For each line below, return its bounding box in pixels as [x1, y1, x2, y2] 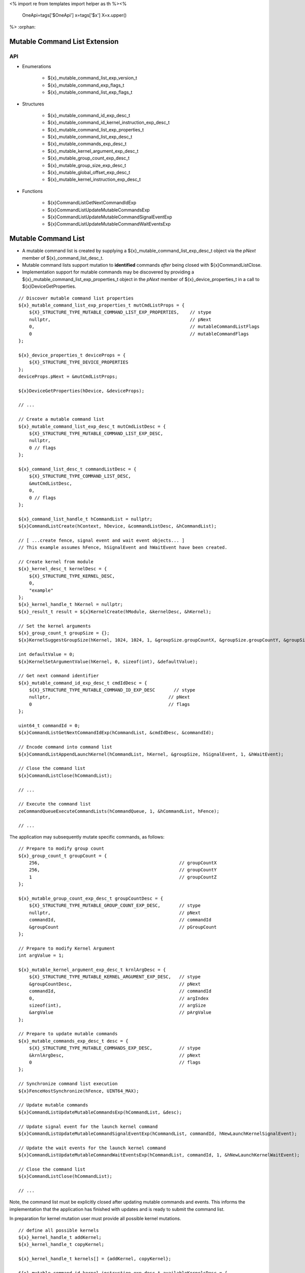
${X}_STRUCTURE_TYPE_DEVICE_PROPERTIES [28, 359, 129, 365]
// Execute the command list [18, 801, 91, 807]
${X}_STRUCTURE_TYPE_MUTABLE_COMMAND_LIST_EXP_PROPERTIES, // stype [28, 310, 211, 315]
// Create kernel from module [18, 559, 94, 565]
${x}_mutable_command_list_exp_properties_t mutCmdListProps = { [18, 302, 185, 308]
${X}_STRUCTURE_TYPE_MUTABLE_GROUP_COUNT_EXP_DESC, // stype [28, 903, 201, 908]
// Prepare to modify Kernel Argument [18, 945, 115, 951]
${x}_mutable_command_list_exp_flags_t [47, 89, 133, 95]
